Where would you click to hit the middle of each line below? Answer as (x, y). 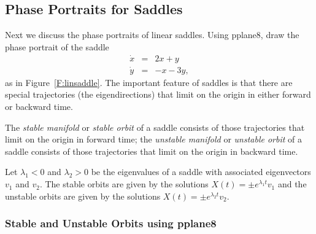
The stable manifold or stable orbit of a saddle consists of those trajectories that (155, 127)
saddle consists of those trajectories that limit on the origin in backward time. (152, 151)
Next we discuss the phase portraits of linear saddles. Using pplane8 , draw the (152, 35)
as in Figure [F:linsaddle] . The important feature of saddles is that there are (149, 82)
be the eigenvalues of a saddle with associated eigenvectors (201, 172)
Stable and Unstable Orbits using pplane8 (111, 223)
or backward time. (39, 107)
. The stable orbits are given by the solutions (124, 184)
